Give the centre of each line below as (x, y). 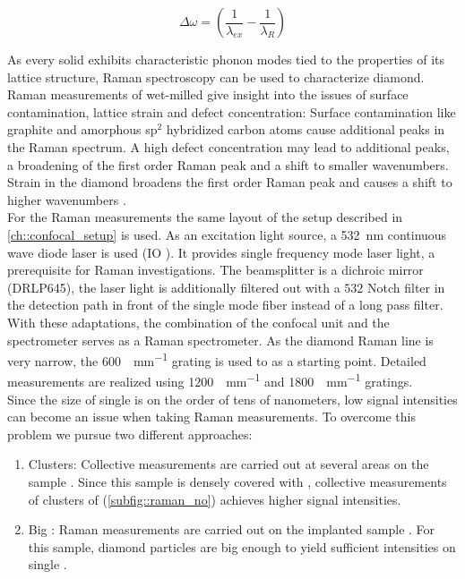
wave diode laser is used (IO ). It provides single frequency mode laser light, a (221, 252)
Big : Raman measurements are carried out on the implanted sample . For (232, 529)
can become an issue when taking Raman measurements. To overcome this (211, 417)
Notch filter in (406, 287)
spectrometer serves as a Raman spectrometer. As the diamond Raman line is (220, 340)
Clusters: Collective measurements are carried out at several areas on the (228, 464)
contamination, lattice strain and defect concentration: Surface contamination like (232, 111)
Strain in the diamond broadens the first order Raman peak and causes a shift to (230, 182)
